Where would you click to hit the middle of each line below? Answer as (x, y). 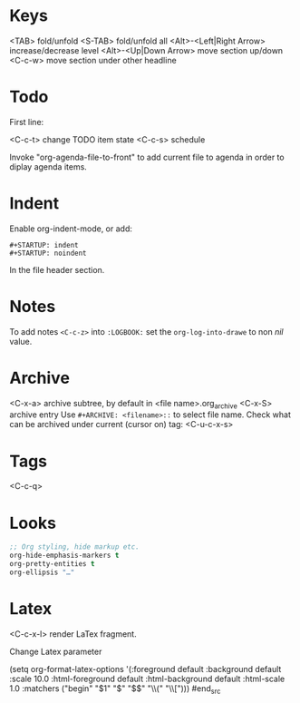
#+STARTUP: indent (44, 245)
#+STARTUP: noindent (48, 253)
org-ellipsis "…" (42, 572)
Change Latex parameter (56, 651)
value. (21, 341)
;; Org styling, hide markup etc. (75, 547)
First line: (27, 122)
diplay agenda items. (48, 166)
